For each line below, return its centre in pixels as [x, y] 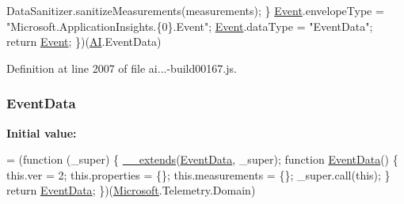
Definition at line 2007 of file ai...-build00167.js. [122, 68]
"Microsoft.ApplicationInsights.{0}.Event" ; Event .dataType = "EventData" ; [190, 26]
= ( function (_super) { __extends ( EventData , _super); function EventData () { [202, 159]
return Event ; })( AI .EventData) [84, 42]
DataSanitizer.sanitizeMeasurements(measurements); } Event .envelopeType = [195, 10]
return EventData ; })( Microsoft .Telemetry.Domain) [131, 190]
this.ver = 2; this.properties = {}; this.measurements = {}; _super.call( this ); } [198, 174]
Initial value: [42, 132]
